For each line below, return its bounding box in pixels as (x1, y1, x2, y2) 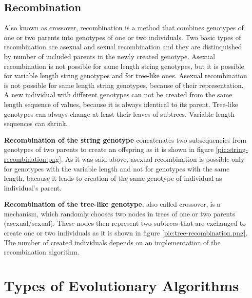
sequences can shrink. (4, 118, 68, 128)
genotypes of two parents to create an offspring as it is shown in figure (4, 144, 214, 154)
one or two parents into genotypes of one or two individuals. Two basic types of (4, 32, 241, 42)
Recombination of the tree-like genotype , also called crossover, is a (4, 199, 221, 209)
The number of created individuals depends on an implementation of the (4, 237, 221, 247)
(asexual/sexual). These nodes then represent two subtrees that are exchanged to (4, 218, 246, 228)
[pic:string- (215, 144, 248, 154)
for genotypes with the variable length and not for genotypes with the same (4, 163, 230, 173)
